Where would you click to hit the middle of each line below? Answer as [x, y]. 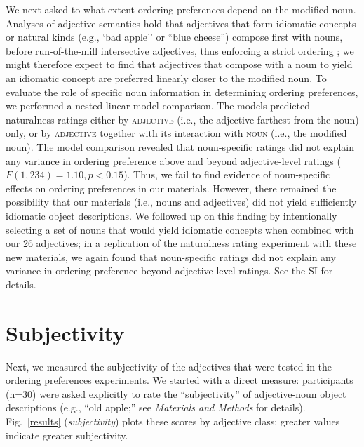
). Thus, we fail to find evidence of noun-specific [227, 174]
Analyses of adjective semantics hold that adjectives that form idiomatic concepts [181, 23]
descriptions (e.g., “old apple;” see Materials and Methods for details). [156, 407]
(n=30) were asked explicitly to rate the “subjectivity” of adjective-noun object [176, 393]
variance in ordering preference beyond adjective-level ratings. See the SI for [169, 271]
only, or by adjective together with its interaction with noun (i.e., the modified [176, 133]
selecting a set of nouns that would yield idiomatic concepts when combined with [180, 229]
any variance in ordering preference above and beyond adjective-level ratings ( [173, 160]
